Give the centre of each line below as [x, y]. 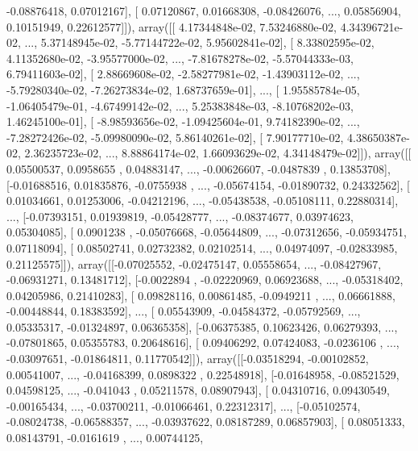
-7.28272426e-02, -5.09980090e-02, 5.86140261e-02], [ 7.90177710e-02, [175, 137]
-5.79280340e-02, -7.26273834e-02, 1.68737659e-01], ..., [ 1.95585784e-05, [183, 89]
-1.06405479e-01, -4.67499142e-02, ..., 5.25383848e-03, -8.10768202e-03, [180, 105]
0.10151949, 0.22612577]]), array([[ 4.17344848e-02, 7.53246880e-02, [172, 26]
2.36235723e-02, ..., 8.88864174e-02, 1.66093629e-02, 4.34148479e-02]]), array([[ [218, 153]
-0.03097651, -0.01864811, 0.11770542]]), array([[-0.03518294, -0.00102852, [188, 359]
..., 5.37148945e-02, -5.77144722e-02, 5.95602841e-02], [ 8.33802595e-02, [199, 42]
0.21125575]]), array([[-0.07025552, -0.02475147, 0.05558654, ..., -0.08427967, [194, 263]
